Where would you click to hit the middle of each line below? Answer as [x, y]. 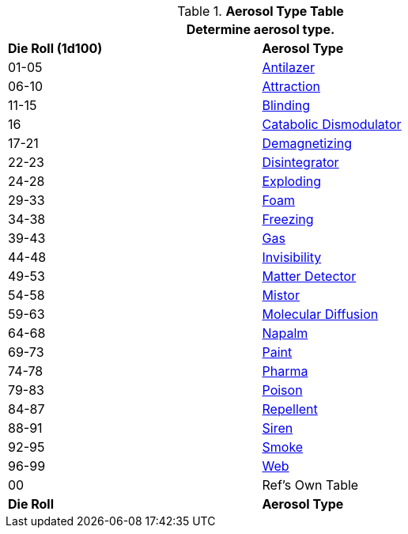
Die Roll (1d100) [55, 48]
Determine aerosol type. [261, 29]
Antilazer [288, 67]
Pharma [285, 371]
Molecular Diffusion [320, 314]
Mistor [281, 295]
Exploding [292, 181]
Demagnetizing [307, 143]
